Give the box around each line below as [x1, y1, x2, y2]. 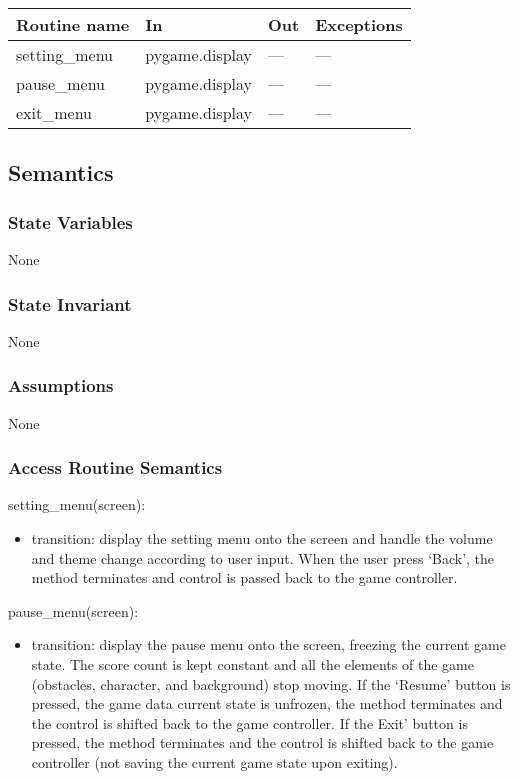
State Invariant [8, 291, 132, 316]
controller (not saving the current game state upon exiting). [31, 751, 398, 772]
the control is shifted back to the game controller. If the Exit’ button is [31, 712, 468, 733]
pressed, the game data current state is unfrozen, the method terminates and [31, 693, 503, 714]
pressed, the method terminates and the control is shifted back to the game [31, 732, 494, 753]
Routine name [16, 13, 130, 36]
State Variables [8, 209, 133, 234]
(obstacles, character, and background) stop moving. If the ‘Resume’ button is [31, 673, 511, 694]
